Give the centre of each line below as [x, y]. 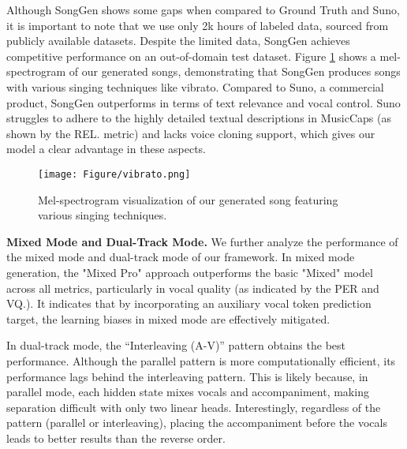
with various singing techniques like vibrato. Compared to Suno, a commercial [195, 86]
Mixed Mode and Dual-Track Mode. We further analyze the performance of [202, 241]
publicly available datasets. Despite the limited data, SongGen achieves [178, 41]
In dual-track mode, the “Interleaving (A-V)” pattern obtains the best [176, 345]
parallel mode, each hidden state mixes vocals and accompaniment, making [188, 392]
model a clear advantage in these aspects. [106, 149]
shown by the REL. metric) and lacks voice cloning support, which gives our [191, 133]
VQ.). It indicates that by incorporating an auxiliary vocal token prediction [189, 303]
